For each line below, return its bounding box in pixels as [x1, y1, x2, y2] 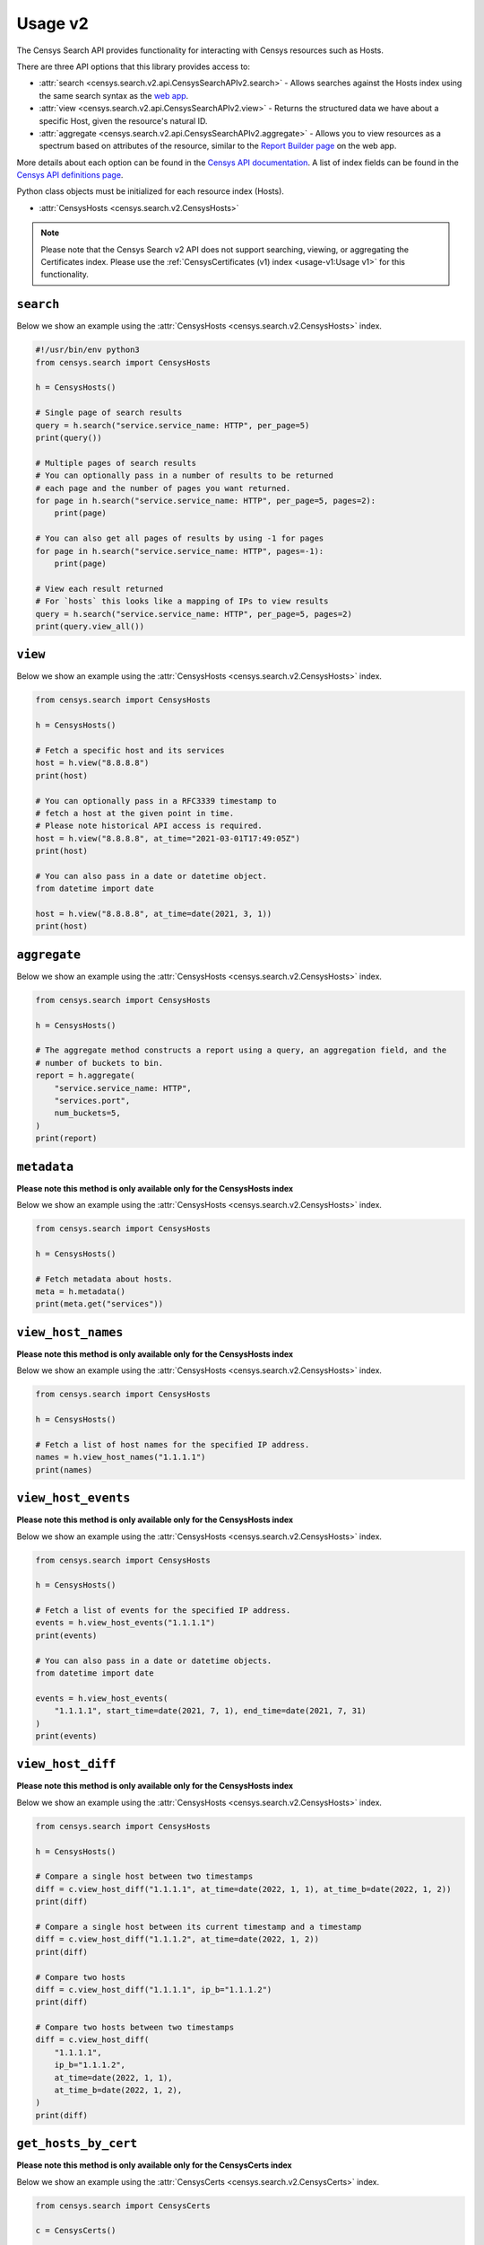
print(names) [35, 1465, 93, 1475]
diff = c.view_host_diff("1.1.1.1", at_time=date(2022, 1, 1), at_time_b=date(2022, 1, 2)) [35, 1884, 452, 1894]
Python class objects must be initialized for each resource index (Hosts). [16, 186, 284, 197]
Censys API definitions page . [16, 170, 124, 180]
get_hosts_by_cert [16, 2136, 138, 2151]
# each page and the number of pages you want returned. [35, 483, 291, 493]
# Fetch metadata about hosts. [35, 1273, 174, 1284]
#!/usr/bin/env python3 [35, 345, 141, 355]
